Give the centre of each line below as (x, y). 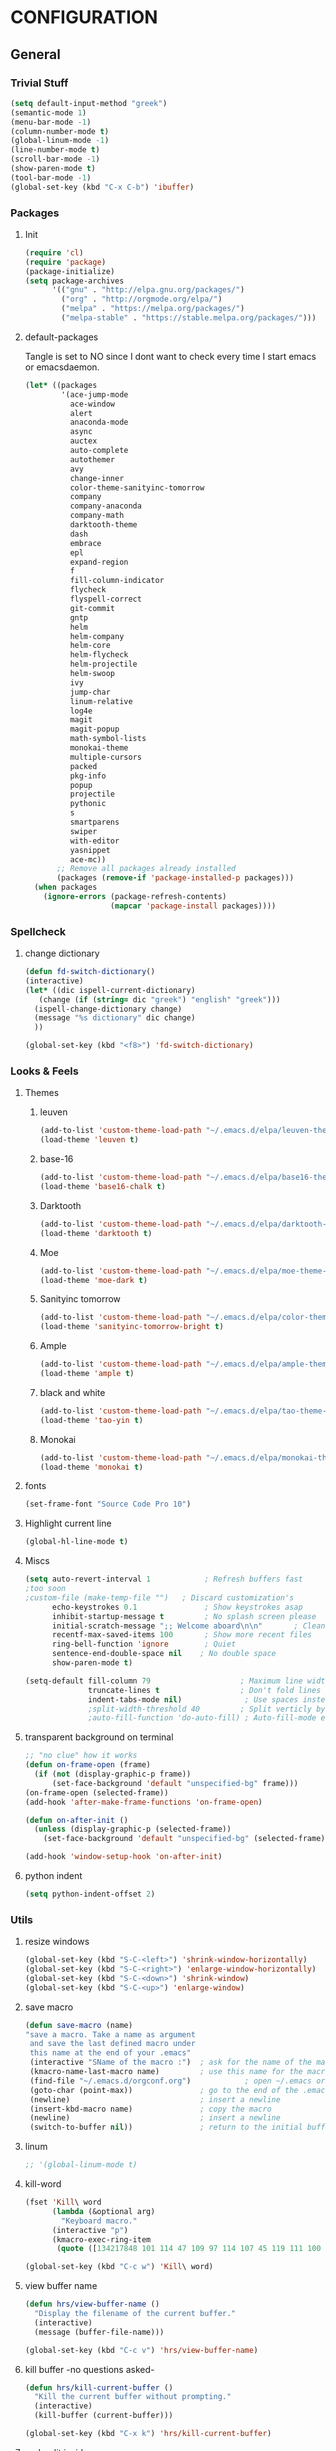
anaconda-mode (99, 422)
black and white (72, 1392)
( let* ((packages (61, 385)
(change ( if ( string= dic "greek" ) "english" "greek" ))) (159, 999)
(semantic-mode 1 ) (48, 112)
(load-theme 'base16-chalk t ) (103, 1187)
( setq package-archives (74, 281)
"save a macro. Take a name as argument (110, 2034)
